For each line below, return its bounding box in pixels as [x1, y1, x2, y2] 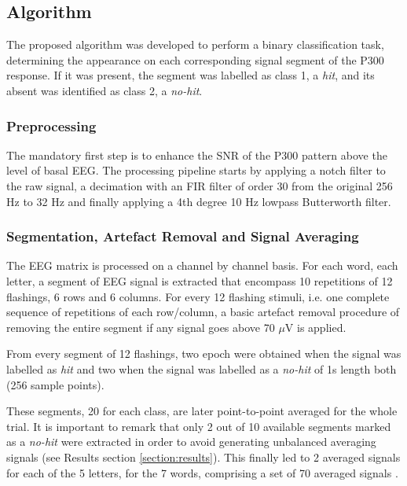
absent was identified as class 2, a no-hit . [6, 82, 203, 98]
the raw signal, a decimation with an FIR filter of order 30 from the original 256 [6, 177, 393, 193]
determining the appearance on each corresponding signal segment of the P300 [6, 51, 384, 68]
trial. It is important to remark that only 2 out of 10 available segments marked [6, 418, 391, 434]
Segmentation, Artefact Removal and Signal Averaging [6, 226, 359, 246]
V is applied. [284, 318, 346, 335]
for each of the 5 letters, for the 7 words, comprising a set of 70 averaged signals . [6, 464, 398, 480]
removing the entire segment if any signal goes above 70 [6, 318, 275, 335]
